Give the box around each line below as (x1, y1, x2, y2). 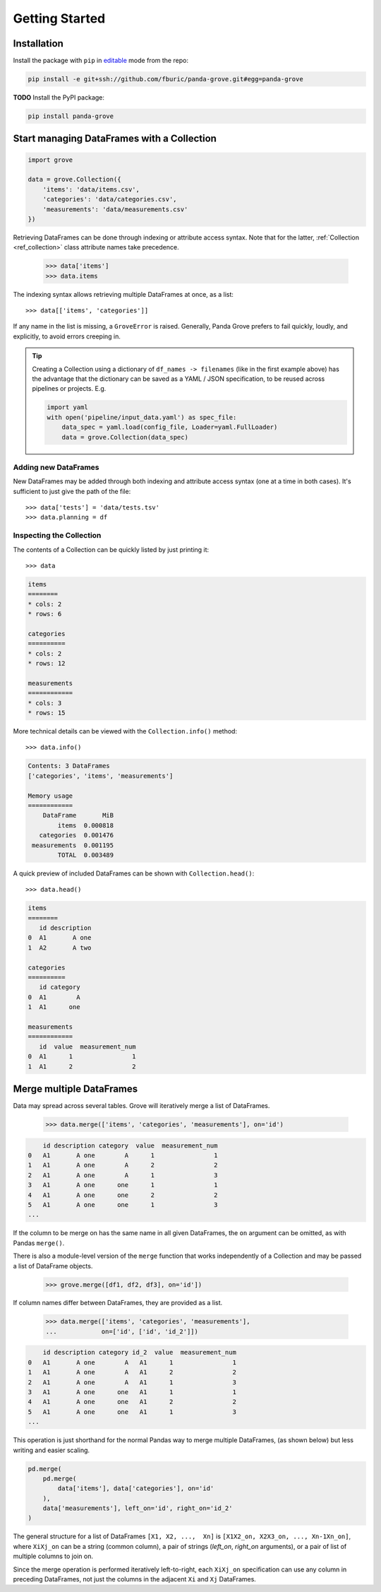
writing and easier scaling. (13, 1446, 90, 1454)
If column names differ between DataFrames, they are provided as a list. (13, 1299, 223, 1307)
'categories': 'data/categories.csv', (42, 195, 177, 204)
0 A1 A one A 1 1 (28, 1152, 218, 1160)
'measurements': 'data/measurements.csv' (42, 205, 188, 213)
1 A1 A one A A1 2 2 (28, 1368, 236, 1376)
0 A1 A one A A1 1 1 (28, 1358, 236, 1367)
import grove (28, 155, 73, 164)
